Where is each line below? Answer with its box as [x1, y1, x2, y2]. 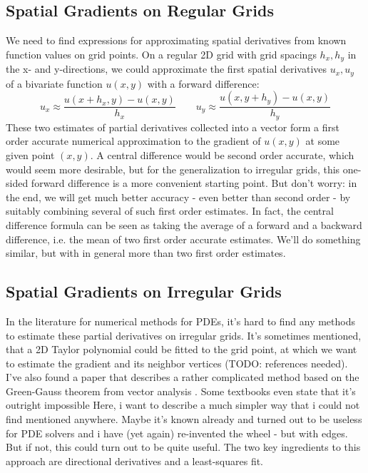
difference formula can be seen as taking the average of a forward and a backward [6, 217, 362, 232]
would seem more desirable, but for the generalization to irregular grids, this [6, 161, 340, 176]
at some [305, 133, 340, 148]
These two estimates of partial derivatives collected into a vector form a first [6, 119, 339, 134]
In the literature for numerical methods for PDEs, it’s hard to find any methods [6, 313, 355, 328]
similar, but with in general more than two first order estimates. [6, 245, 286, 260]
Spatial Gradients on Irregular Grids [6, 280, 282, 302]
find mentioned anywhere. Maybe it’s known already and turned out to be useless [6, 412, 362, 427]
